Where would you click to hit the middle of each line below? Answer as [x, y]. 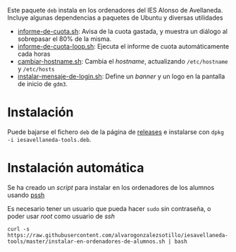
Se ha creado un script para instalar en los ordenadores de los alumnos [111, 187]
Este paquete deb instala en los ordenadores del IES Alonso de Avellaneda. [115, 10]
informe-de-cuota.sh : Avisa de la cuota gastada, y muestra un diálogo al [122, 31]
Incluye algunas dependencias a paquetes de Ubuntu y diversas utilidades [115, 18]
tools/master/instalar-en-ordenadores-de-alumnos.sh [86, 241]
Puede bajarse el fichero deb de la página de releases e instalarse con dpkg [116, 132]
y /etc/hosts [36, 69]
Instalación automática [76, 168]
